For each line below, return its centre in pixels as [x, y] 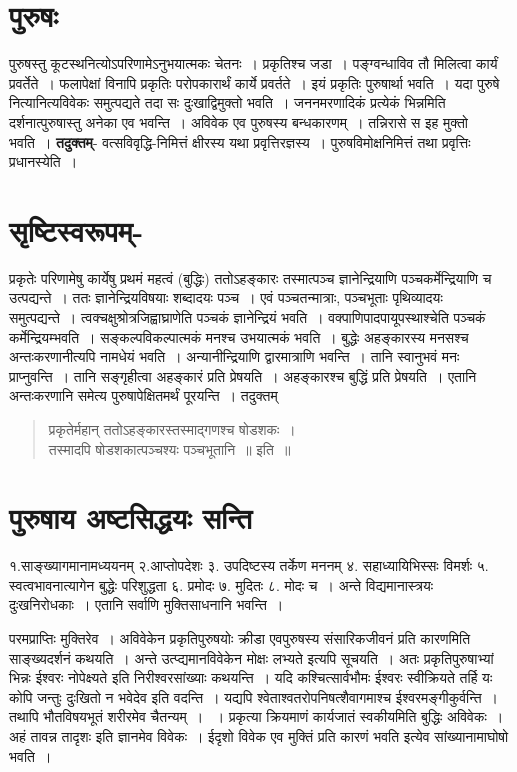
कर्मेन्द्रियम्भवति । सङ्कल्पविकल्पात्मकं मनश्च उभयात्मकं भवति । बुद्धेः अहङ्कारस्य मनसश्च [239, 336]
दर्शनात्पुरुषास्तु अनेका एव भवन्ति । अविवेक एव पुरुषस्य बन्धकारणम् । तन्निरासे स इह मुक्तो [239, 121]
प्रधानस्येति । [43, 161]
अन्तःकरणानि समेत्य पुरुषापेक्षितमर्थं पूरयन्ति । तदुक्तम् [143, 395]
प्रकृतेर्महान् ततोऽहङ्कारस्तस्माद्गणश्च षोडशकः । [172, 428]
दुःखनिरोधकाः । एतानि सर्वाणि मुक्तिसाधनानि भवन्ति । [146, 604]
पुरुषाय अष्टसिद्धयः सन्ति [131, 517]
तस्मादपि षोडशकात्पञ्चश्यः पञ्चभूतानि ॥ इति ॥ [169, 448]
